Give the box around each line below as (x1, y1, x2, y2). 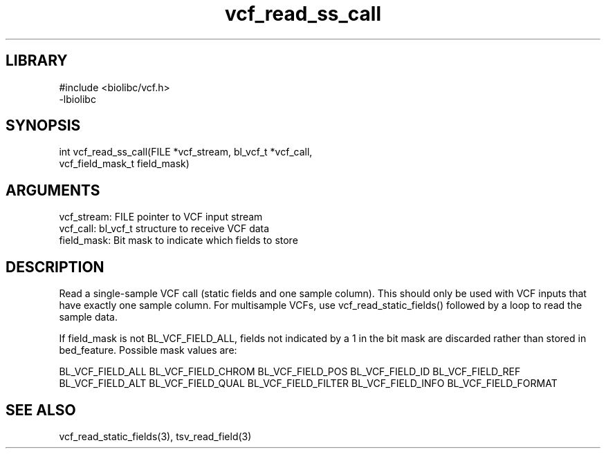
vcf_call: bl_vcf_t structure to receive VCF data (59, 223, 270, 235)
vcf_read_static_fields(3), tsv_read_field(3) (59, 430, 252, 442)
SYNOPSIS (6, 117, 81, 135)
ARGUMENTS (6, 181, 100, 199)
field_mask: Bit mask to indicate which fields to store (59, 234, 298, 247)
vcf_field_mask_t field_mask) (59, 158, 190, 170)
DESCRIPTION (6, 258, 104, 276)
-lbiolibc (59, 93, 96, 105)
